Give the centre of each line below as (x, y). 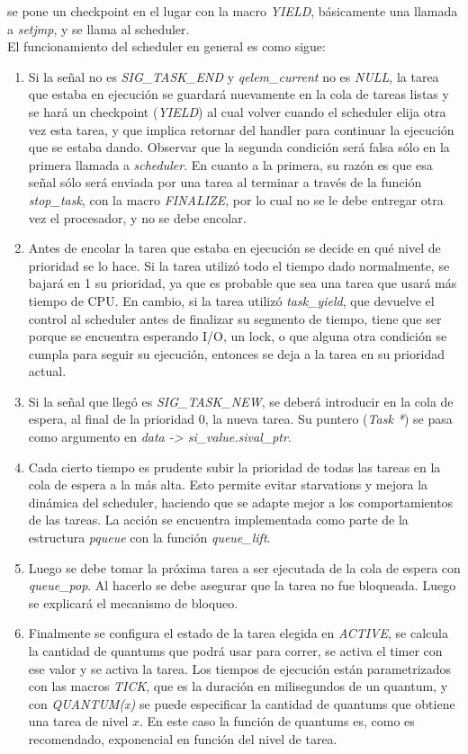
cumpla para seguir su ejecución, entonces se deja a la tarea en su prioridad (236, 353)
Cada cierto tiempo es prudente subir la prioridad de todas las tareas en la (234, 467)
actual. (47, 371)
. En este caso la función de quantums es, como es (277, 721)
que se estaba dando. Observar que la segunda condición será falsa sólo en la (239, 147)
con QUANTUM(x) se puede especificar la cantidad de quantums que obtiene (242, 703)
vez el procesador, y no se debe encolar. (137, 217)
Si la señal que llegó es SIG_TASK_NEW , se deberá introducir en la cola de (241, 401)
